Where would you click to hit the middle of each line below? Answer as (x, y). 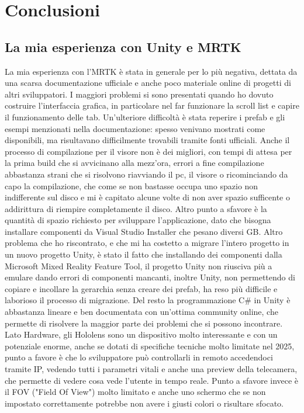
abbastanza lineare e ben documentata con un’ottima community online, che (141, 312)
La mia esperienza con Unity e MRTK (123, 46)
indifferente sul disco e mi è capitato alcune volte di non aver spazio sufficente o (147, 197)
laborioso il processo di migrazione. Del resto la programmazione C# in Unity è (148, 300)
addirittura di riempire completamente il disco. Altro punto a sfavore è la (136, 208)
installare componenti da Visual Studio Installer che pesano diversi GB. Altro (144, 231)
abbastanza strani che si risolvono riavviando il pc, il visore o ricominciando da (146, 174)
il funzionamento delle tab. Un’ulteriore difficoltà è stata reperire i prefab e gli (145, 117)
